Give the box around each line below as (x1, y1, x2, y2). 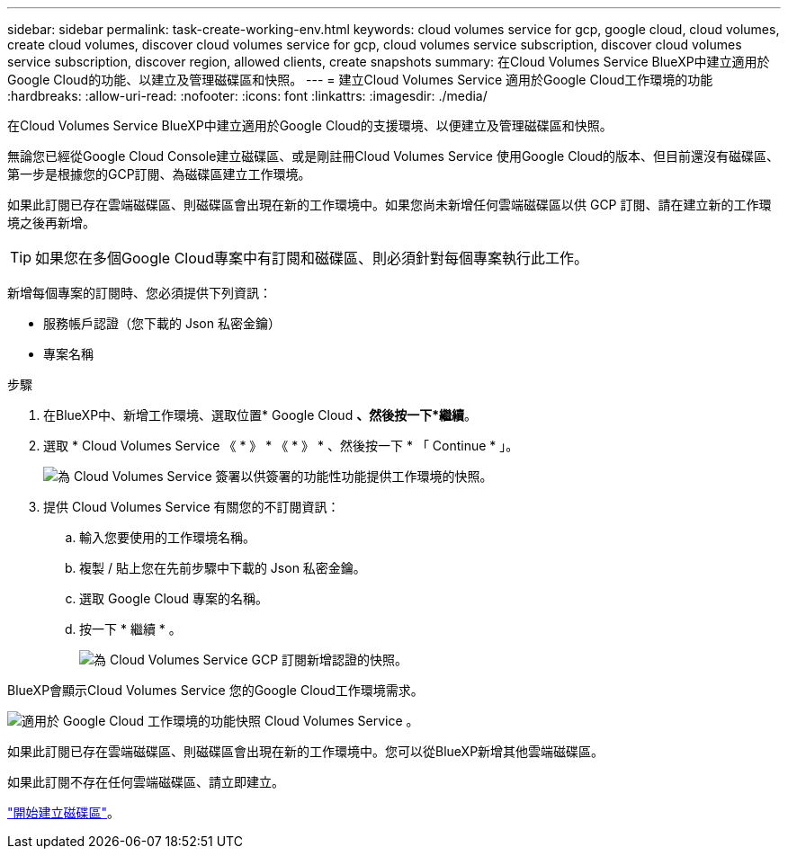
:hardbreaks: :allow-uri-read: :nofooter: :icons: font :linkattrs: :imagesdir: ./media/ (7, 88, 488, 103)
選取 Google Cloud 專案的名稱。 (79, 591, 269, 606)
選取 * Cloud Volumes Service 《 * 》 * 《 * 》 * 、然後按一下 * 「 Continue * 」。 (43, 438, 519, 453)
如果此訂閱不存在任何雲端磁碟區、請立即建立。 (7, 774, 284, 789)
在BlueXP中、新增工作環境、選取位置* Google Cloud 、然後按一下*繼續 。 (43, 407, 477, 423)
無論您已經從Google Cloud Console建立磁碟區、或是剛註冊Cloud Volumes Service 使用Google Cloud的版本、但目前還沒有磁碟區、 (7, 148, 780, 164)
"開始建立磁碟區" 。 (7, 805, 121, 820)
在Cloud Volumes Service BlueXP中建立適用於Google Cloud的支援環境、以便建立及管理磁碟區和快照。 (7, 118, 613, 133)
